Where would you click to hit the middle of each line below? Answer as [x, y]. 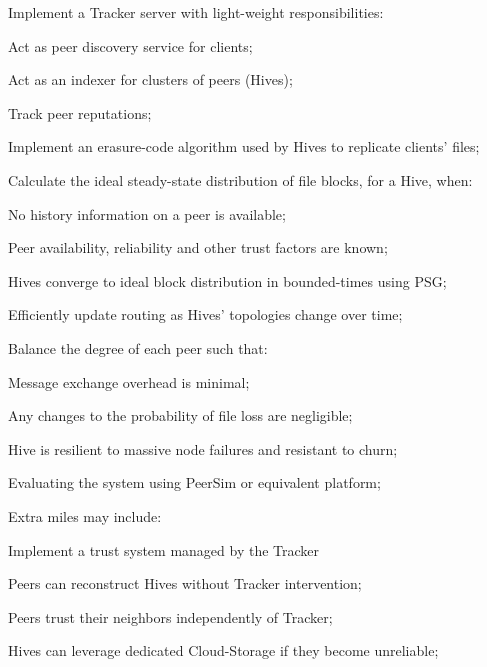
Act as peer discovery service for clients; [130, 45]
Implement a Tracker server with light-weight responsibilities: [196, 12]
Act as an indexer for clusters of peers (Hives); [150, 79]
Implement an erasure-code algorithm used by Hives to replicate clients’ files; [244, 146]
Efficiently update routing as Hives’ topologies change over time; [205, 314]
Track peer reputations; [80, 112]
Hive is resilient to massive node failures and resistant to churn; [203, 448]
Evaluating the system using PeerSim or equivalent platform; [194, 482]
